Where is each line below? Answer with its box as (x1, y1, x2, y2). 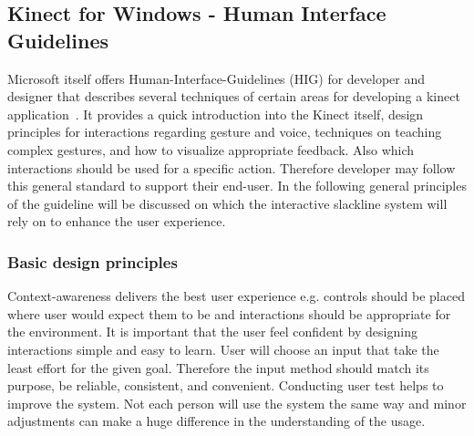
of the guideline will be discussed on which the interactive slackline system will (7, 193, 448, 213)
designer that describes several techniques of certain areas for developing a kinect (7, 87, 460, 106)
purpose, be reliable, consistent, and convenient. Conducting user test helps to (7, 376, 444, 395)
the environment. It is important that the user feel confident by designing (7, 322, 417, 341)
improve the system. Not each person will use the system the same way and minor (7, 393, 467, 412)
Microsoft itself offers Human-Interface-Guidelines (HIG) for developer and (7, 68, 426, 88)
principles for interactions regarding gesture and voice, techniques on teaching (7, 122, 442, 141)
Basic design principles (7, 250, 178, 273)
